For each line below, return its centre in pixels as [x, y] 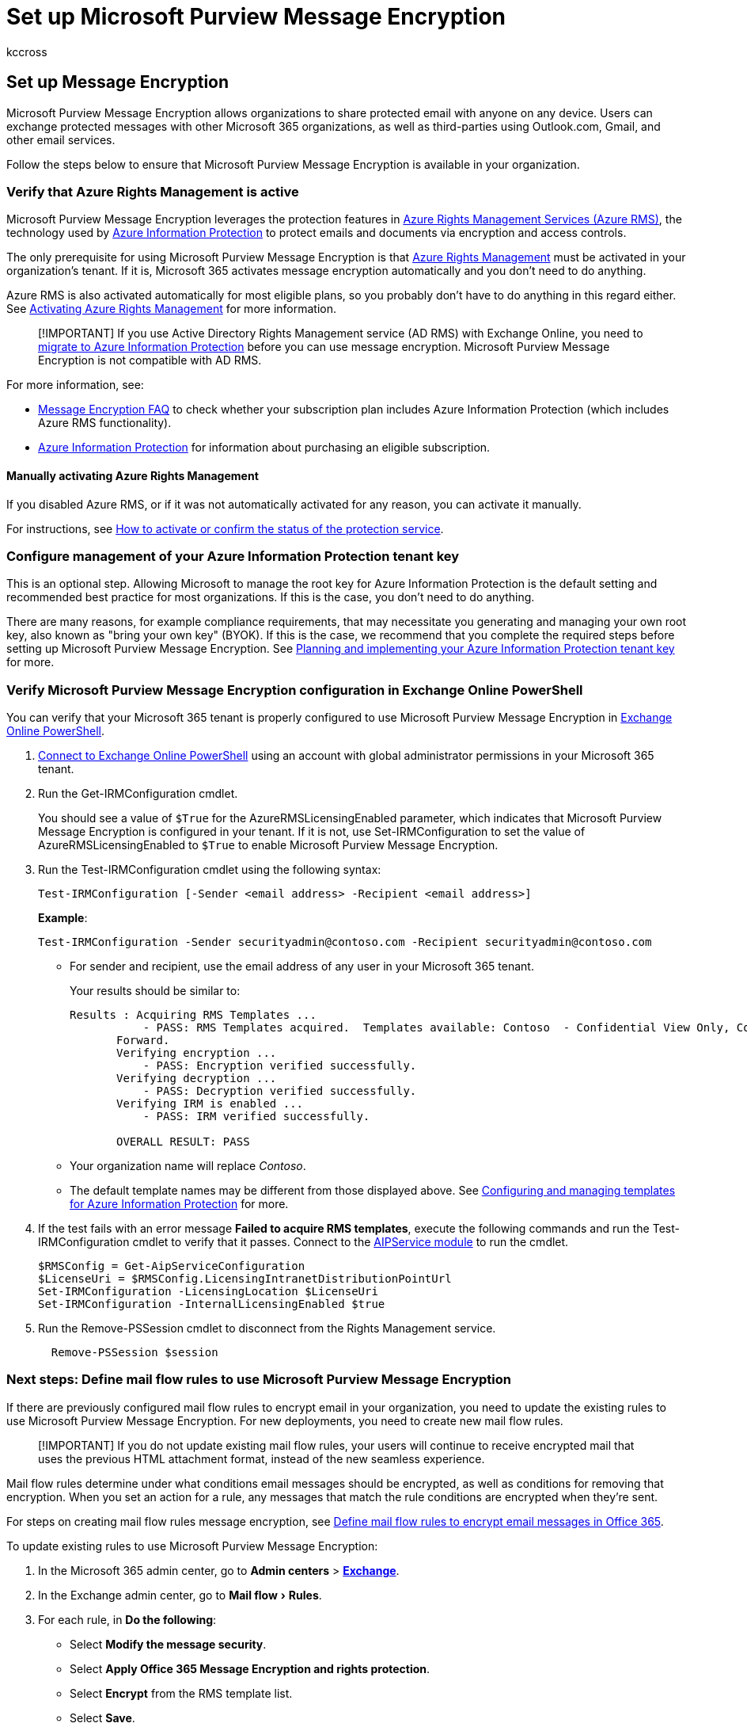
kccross [27, 51]
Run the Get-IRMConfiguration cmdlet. [138, 794]
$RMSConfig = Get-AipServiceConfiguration [172, 1266]
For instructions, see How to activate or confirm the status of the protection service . [225, 528]
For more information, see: [75, 385]
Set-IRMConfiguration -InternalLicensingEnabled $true [212, 1304]
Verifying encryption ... [197, 1053]
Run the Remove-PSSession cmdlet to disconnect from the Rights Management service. [267, 1329]
